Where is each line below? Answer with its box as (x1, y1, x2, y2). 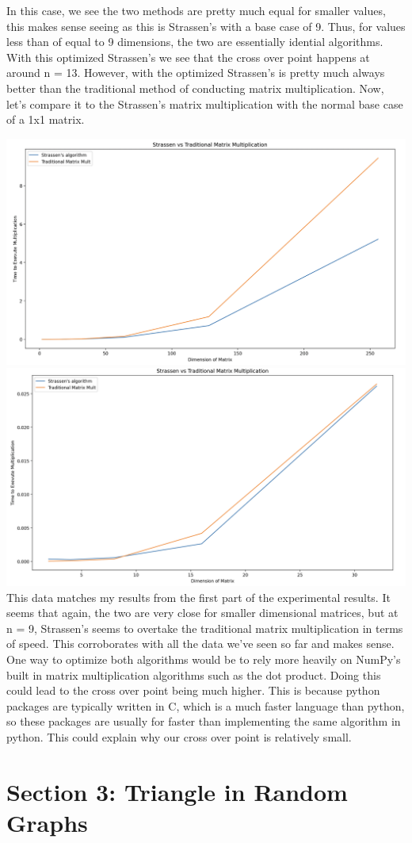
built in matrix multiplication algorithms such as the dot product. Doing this (6, 666, 381, 683)
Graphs (6, 806, 88, 838)
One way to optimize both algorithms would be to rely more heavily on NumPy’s (6, 650, 401, 667)
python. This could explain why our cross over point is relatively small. (6, 728, 352, 745)
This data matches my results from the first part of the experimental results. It (6, 588, 391, 605)
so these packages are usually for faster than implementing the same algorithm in (6, 713, 401, 730)
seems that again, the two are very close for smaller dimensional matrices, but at (6, 604, 399, 621)
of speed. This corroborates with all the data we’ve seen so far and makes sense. (6, 635, 395, 652)
